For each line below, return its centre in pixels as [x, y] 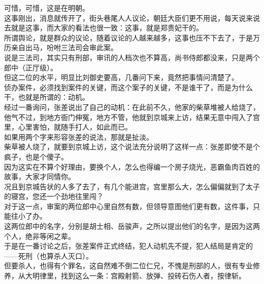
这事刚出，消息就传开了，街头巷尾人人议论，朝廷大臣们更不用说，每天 [121, 17]
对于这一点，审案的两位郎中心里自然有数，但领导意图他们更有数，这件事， [128, 206]
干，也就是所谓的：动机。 [47, 97]
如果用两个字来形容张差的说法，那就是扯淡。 [79, 136]
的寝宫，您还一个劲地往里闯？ [54, 196]
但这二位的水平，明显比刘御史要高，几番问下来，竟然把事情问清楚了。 [121, 77]
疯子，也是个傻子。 [36, 156]
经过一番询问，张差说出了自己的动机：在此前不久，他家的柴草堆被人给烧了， [132, 107]
